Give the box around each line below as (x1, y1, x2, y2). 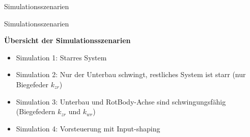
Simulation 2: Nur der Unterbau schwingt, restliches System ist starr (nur (16, 69, 246, 80)
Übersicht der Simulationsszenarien (4, 35, 131, 46)
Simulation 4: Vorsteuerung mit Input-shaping (16, 123, 160, 133)
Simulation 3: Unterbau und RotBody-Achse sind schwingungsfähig (16, 96, 226, 107)
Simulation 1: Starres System (16, 52, 107, 62)
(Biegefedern (16, 106, 55, 117)
